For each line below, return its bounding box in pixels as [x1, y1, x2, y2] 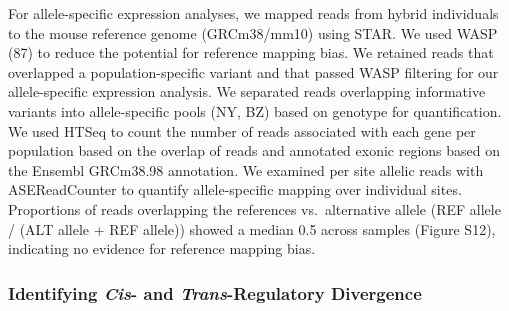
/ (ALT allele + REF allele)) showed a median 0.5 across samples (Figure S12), [8, 218, 496, 239]
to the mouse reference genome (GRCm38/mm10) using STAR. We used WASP [8, 22, 498, 43]
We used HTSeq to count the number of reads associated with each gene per [8, 120, 476, 141]
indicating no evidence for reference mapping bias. [8, 238, 316, 259]
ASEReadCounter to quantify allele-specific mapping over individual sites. [8, 179, 462, 200]
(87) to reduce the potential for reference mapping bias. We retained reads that [8, 42, 494, 63]
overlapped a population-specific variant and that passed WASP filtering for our [8, 61, 499, 82]
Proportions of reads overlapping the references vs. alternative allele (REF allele [8, 198, 501, 219]
